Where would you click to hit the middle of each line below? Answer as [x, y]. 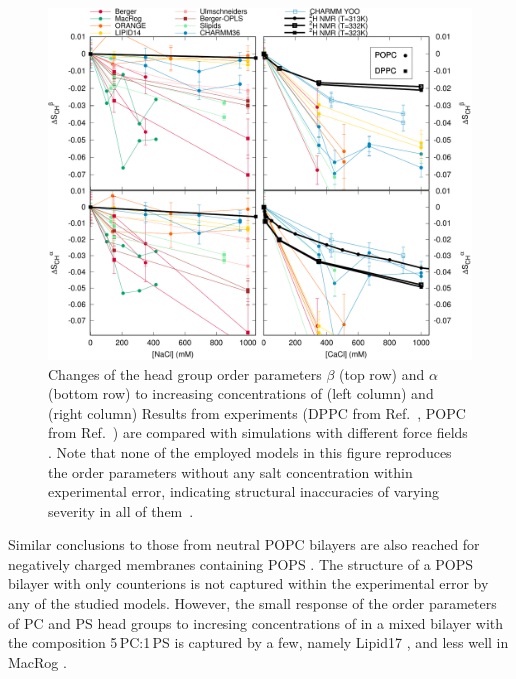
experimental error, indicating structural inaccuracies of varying [243, 491]
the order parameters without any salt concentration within [230, 471]
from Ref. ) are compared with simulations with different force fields [258, 432]
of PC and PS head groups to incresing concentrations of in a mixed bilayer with [256, 622]
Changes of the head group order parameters [185, 373]
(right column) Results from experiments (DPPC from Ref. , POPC [257, 412]
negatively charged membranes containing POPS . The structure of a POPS [241, 563]
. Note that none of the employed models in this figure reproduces [250, 451]
